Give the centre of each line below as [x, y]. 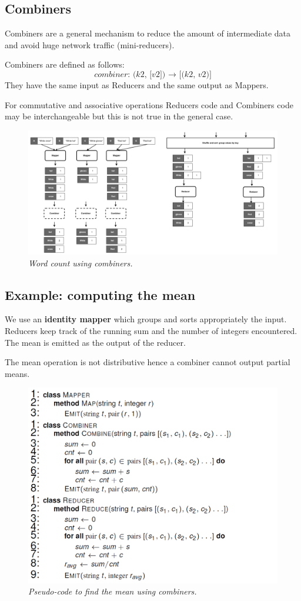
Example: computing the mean [100, 294]
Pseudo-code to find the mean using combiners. [113, 591]
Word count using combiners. [81, 263]
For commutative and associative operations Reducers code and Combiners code [149, 104]
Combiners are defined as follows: [65, 64]
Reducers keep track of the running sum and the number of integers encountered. [151, 330]
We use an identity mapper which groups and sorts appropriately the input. [146, 319]
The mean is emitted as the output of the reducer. [95, 342]
